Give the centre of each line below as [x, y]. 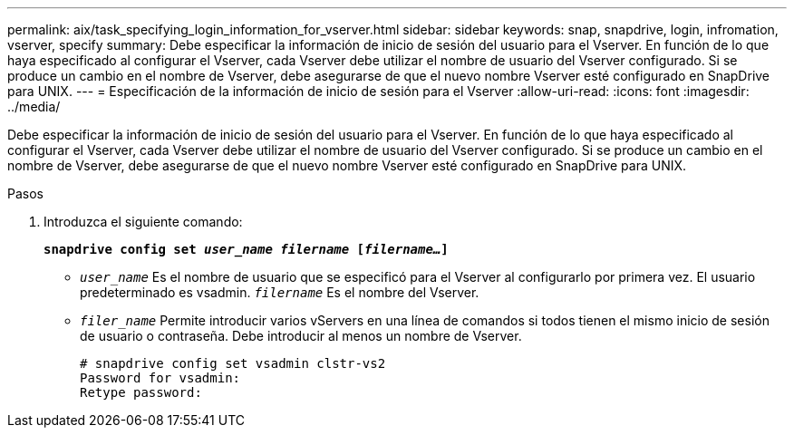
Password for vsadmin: [160, 378]
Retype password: [141, 392]
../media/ [34, 106]
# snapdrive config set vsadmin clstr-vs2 [233, 363]
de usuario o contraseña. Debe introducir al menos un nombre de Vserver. [301, 336]
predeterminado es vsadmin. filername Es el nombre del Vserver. [280, 292]
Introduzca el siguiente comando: [143, 222]
